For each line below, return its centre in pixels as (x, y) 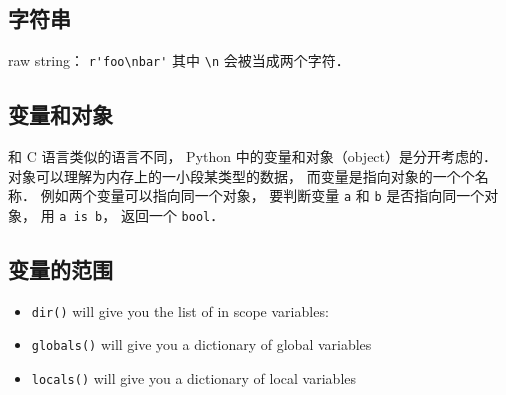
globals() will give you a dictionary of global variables (201, 344)
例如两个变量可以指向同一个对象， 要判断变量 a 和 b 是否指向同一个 (262, 195)
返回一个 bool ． (172, 214)
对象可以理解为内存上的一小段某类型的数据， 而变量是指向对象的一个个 (241, 175)
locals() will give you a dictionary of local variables (194, 378)
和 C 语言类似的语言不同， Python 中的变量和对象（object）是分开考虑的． (253, 156)
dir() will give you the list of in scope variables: (180, 310)
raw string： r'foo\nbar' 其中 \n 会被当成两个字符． (179, 60)
